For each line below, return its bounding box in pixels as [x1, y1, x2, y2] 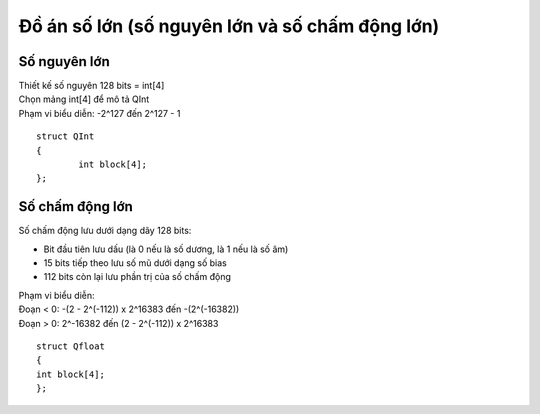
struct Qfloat [36, 341, 105, 352]
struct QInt [36, 131, 95, 142]
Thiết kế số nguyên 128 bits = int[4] [18, 80, 165, 92]
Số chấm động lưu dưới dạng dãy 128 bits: [18, 225, 192, 237]
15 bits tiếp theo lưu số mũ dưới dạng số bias [43, 257, 227, 269]
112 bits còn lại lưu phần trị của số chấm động [43, 271, 232, 283]
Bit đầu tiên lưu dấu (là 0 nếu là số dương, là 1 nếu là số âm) [43, 243, 289, 255]
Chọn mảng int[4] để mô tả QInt [18, 93, 150, 105]
